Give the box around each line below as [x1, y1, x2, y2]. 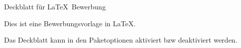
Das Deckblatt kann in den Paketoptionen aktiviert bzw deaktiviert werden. [4, 35, 237, 45]
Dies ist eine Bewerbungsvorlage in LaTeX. [4, 18, 136, 28]
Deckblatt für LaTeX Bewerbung [4, 1, 106, 11]
